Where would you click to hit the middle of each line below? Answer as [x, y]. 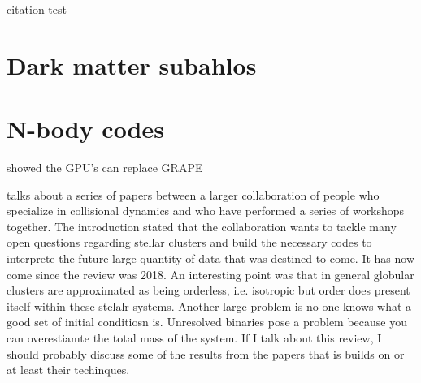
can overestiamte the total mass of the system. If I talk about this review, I [194, 338]
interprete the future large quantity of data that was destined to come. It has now [211, 258]
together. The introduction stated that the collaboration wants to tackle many [202, 226]
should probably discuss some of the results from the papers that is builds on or [206, 353]
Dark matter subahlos [132, 65]
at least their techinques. [68, 370]
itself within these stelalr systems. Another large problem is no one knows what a [209, 306]
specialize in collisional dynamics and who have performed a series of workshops [206, 211]
